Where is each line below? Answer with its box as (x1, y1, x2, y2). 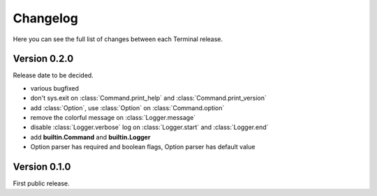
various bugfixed (30, 84, 80, 92)
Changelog (13, 10, 78, 26)
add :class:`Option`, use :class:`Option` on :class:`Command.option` (30, 103, 225, 112)
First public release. (13, 179, 70, 188)
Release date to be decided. (13, 71, 94, 80)
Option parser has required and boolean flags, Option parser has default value (30, 143, 256, 151)
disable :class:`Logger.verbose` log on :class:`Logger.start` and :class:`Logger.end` (30, 123, 269, 132)
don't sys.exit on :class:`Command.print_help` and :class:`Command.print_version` (30, 94, 267, 103)
